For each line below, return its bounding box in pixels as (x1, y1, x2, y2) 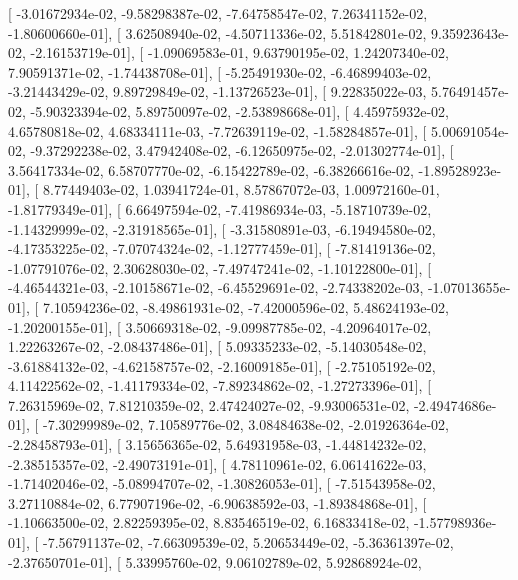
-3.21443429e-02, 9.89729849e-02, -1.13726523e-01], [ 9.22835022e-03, (8, 81, 427, 102)
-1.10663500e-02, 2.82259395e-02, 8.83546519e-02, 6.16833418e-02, (8, 512, 410, 533)
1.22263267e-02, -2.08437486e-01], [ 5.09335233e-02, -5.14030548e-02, (8, 336, 427, 357)
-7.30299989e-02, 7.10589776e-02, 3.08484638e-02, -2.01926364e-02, (42, 414, 449, 435)
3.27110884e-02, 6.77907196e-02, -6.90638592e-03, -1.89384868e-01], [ (8, 492, 427, 513)
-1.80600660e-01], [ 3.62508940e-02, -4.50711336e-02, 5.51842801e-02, (8, 22, 427, 43)
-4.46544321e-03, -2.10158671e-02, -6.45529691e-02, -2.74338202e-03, (8, 277, 424, 298)
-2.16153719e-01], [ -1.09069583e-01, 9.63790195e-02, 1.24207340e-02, (30, 42, 449, 63)
